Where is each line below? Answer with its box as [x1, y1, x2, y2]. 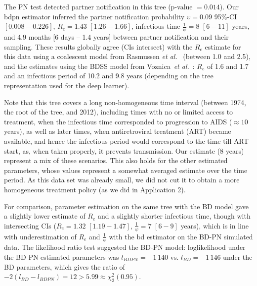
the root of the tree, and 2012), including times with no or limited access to [4, 107, 233, 117]
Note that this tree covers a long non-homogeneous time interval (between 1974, [4, 97, 246, 107]
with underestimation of [4, 231, 77, 241]
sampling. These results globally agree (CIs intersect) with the [4, 41, 193, 52]
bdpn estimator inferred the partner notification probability [4, 11, 185, 21]
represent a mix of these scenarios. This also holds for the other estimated [4, 155, 228, 166]
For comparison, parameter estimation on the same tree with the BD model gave [4, 201, 249, 211]
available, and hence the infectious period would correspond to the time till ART [4, 135, 249, 146]
